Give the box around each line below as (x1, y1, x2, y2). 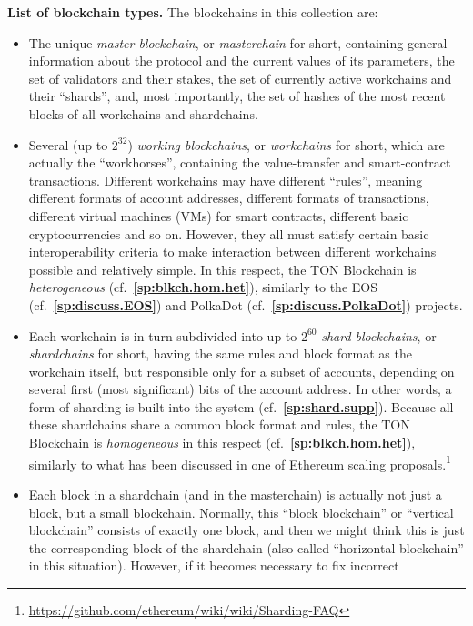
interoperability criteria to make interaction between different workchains (28, 242, 437, 261)
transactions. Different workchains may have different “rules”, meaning (28, 170, 423, 189)
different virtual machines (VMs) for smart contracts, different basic (28, 206, 408, 225)
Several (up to (28, 135, 108, 154)
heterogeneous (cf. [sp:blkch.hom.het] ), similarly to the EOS (28, 278, 377, 297)
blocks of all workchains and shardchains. (28, 104, 258, 123)
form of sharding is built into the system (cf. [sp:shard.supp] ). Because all (28, 397, 454, 416)
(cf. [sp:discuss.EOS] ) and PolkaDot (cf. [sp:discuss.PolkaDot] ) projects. (28, 295, 463, 314)
